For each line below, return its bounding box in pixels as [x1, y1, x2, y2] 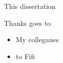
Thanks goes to [4, 17, 51, 28]
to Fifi [15, 51, 35, 61]
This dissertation [4, 1, 55, 11]
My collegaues [15, 34, 59, 45]
